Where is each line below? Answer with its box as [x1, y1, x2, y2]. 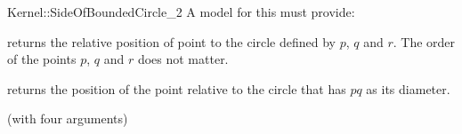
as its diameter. [366, 79, 450, 98]
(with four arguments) [7, 109, 128, 128]
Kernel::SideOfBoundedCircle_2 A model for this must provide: [7, 3, 355, 20]
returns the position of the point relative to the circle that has [7, 79, 346, 98]
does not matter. [137, 50, 229, 68]
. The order [393, 32, 456, 51]
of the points [7, 50, 77, 68]
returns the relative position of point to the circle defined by [7, 32, 336, 51]
